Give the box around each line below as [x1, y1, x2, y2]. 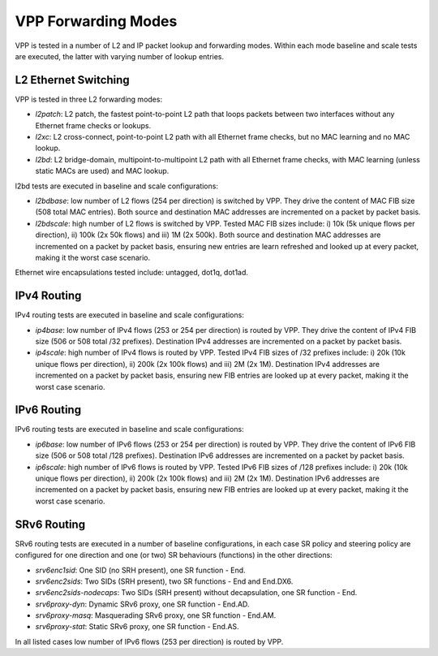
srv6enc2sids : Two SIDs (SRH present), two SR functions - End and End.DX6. [35, 576, 294, 586]
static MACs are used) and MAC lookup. [35, 166, 170, 176]
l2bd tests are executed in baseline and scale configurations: [15, 181, 219, 191]
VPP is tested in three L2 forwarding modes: [15, 94, 162, 104]
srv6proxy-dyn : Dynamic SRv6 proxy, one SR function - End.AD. [35, 599, 250, 609]
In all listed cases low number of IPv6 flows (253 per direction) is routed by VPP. [15, 637, 284, 646]
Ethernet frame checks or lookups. [35, 120, 152, 130]
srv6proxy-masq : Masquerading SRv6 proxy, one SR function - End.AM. [35, 611, 277, 620]
